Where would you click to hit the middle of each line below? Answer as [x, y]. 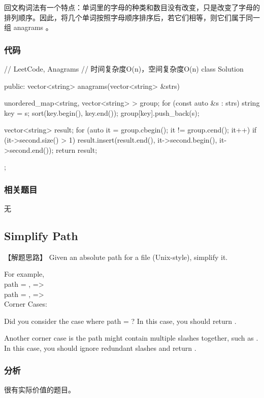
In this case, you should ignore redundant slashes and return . [100, 347]
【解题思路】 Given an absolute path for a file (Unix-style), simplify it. [116, 257]
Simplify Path [41, 235]
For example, [24, 274]
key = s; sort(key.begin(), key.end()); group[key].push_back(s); [102, 112]
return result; [76, 150]
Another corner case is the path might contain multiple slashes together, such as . [131, 338]
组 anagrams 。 [28, 27]
